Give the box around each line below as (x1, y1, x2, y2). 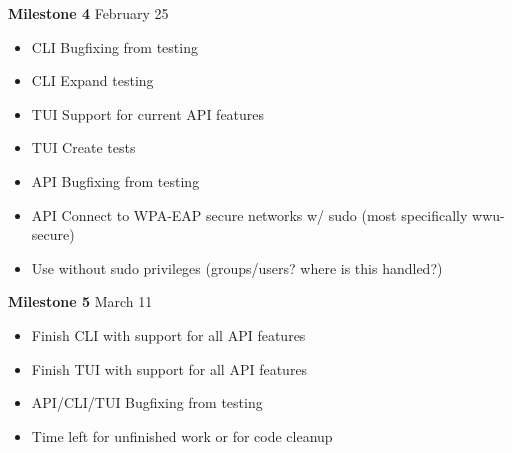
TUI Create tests (31, 137, 136, 158)
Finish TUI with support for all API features (31, 358, 308, 379)
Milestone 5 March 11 (8, 291, 153, 312)
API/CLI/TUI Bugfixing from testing (31, 392, 263, 413)
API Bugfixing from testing (31, 170, 200, 191)
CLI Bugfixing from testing (31, 36, 198, 57)
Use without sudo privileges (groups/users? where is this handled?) (31, 257, 443, 278)
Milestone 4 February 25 (8, 3, 169, 23)
